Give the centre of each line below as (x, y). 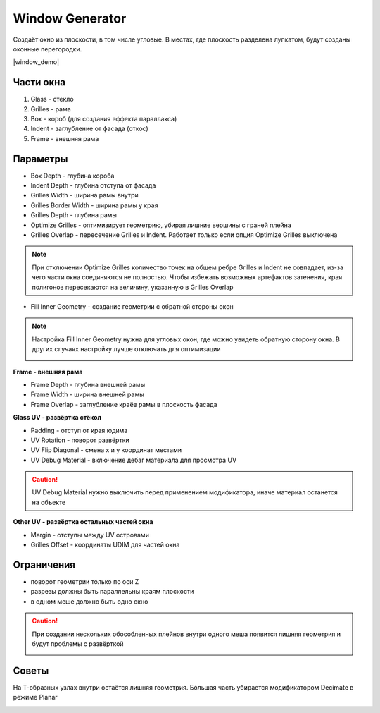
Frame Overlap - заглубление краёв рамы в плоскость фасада (124, 404)
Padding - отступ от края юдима (79, 430)
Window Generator (70, 18)
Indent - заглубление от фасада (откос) (90, 129)
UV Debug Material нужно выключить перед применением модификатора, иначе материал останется (185, 492)
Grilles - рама (51, 109)
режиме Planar (35, 697)
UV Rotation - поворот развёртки (80, 440)
